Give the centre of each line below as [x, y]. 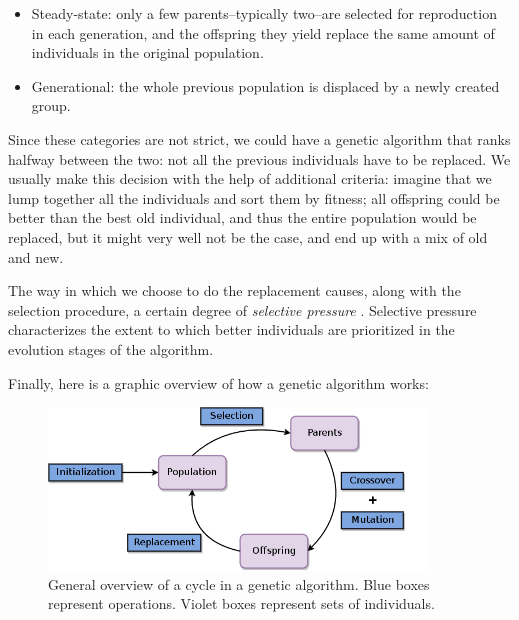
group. [51, 105]
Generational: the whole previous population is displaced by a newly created [265, 85]
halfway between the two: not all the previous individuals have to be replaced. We [259, 158]
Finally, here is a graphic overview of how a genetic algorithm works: [218, 382]
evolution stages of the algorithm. [111, 348]
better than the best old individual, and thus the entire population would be [242, 217]
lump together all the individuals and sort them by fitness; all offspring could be [254, 197]
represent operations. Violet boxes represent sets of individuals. [241, 603]
